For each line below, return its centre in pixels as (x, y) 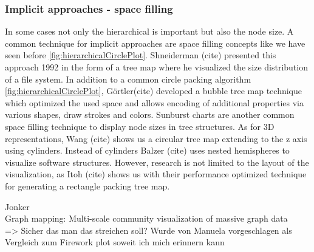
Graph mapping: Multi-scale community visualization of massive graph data (146, 218)
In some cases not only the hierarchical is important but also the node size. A (149, 31)
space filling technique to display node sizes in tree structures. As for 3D (140, 126)
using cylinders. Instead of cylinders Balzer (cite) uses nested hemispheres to (147, 150)
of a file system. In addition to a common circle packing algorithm (128, 79)
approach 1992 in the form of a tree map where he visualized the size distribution (156, 67)
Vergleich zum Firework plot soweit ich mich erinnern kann (115, 242)
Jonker (17, 206)
